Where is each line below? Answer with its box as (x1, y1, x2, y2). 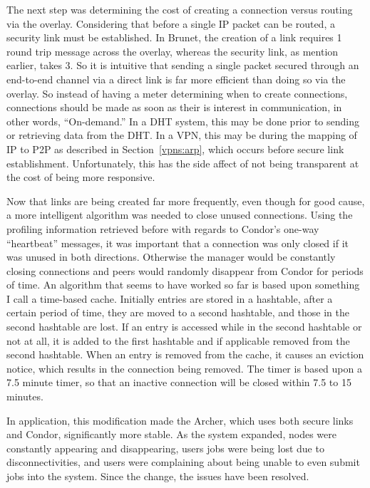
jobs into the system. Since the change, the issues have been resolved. (6, 469, 309, 483)
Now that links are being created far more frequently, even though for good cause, (6, 193, 365, 208)
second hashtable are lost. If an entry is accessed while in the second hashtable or (6, 319, 362, 334)
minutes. (6, 389, 43, 404)
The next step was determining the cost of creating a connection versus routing (6, 2, 353, 16)
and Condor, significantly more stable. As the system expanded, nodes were (6, 427, 336, 442)
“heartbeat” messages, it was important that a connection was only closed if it (6, 235, 349, 250)
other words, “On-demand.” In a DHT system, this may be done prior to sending (6, 113, 359, 128)
